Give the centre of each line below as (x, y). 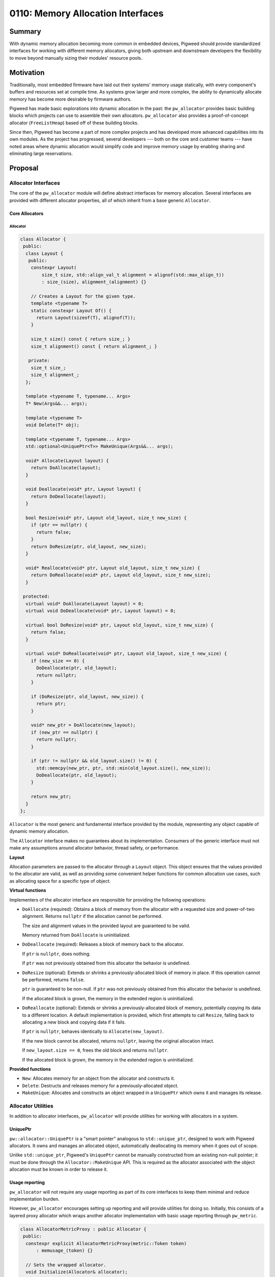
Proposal (24, 168)
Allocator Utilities (31, 1106)
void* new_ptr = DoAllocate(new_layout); (83, 725)
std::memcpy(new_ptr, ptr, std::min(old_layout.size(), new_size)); (124, 768)
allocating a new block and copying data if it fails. (74, 1022)
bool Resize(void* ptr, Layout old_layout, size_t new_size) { (106, 518)
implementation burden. (34, 1199)
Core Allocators (26, 213)
